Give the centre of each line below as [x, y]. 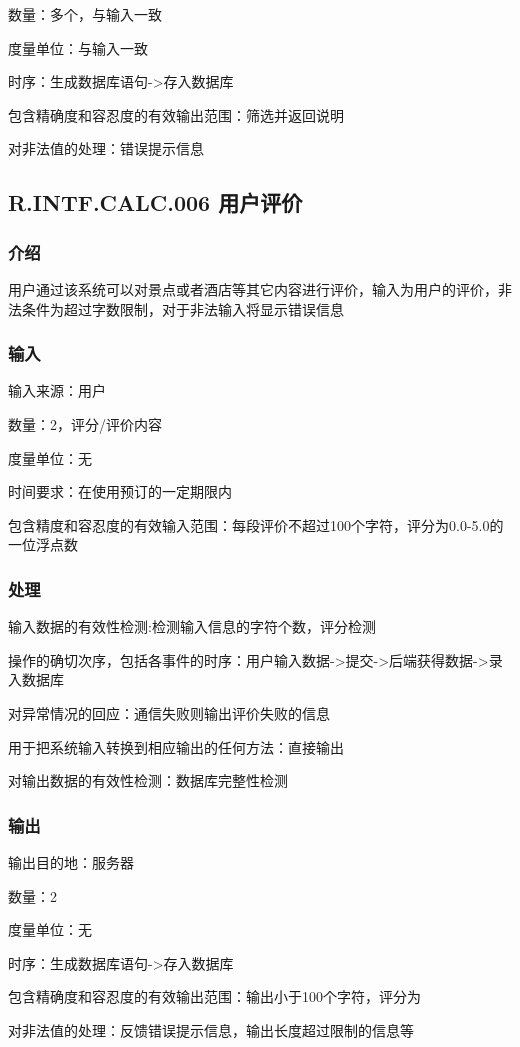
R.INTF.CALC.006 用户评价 [155, 202]
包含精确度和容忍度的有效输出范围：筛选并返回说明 [176, 114]
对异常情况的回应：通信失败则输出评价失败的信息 [169, 712]
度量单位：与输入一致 [78, 47]
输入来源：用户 [57, 390]
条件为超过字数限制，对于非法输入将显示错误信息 [182, 308]
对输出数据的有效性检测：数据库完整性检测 [148, 780]
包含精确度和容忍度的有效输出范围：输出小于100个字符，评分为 [214, 996]
